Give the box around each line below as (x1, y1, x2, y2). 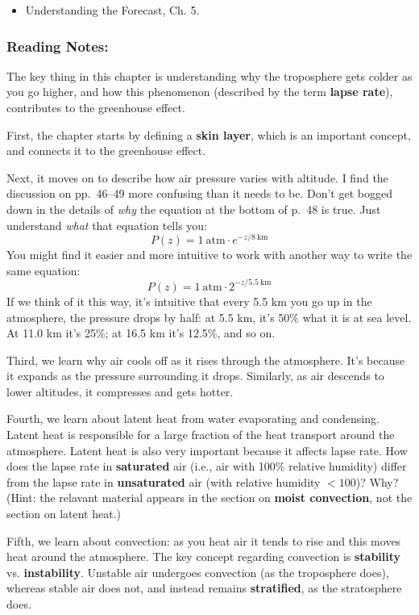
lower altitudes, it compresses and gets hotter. (6, 383, 234, 400)
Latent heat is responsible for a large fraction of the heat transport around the (6, 426, 395, 443)
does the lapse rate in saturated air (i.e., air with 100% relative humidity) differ (6, 458, 407, 475)
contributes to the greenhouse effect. (6, 99, 185, 115)
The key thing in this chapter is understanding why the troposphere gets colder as (6, 67, 413, 84)
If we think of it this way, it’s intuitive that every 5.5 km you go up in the (6, 292, 372, 309)
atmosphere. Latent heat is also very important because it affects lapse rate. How (6, 441, 408, 458)
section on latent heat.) (6, 505, 122, 522)
